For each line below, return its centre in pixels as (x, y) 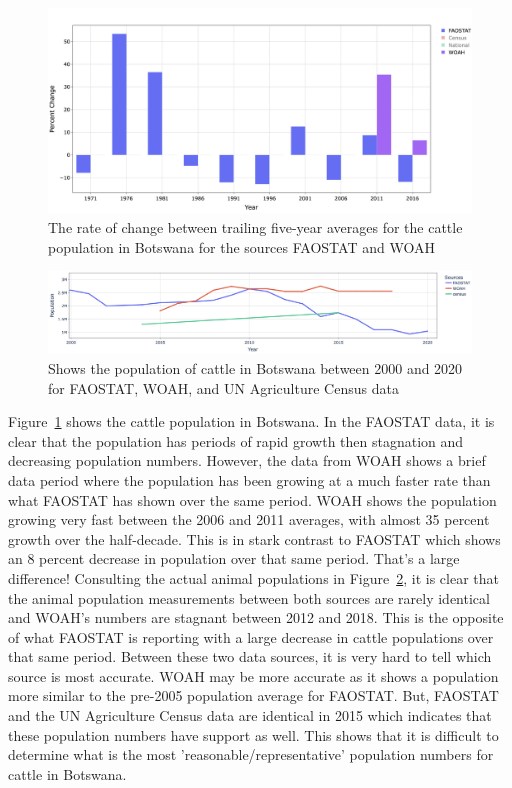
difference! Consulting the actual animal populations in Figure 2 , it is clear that (253, 577)
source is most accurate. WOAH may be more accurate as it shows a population (253, 675)
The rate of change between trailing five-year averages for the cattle (255, 226)
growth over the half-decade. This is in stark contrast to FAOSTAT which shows (254, 538)
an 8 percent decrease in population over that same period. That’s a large (234, 558)
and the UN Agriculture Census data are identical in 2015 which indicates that (250, 715)
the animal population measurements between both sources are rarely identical (249, 597)
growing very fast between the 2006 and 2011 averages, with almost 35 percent (249, 519)
